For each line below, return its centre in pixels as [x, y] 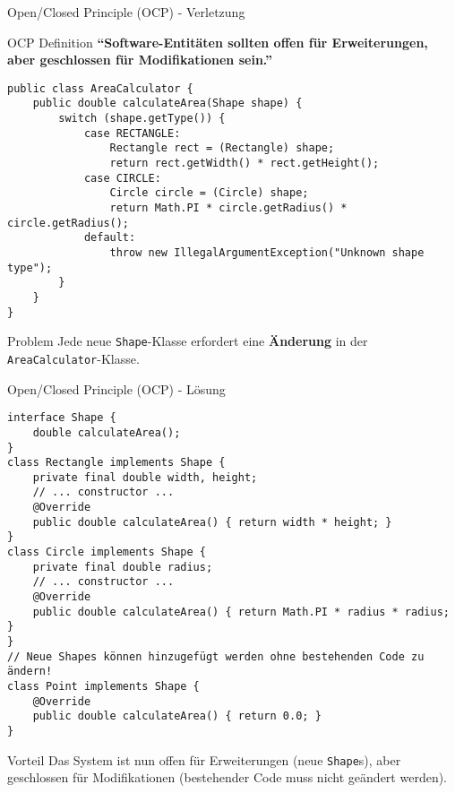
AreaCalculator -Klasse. [73, 358]
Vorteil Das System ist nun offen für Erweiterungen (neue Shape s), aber [204, 759]
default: [110, 238]
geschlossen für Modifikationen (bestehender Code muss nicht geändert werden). [227, 777]
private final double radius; [123, 567]
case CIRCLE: [122, 178]
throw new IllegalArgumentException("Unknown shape [267, 253]
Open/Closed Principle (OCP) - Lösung [116, 388]
